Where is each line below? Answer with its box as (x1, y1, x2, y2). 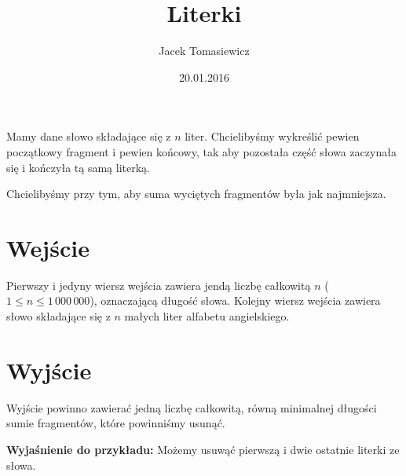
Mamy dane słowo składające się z (6, 128, 171, 145)
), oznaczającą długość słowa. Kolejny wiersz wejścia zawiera (90, 292, 381, 309)
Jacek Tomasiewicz (159, 42, 250, 59)
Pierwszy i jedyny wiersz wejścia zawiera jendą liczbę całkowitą (6, 276, 311, 293)
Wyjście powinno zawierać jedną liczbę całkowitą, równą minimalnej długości (6, 399, 377, 416)
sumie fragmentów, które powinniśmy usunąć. (6, 415, 225, 431)
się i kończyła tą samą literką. (6, 159, 150, 175)
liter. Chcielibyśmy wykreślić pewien (185, 128, 360, 145)
